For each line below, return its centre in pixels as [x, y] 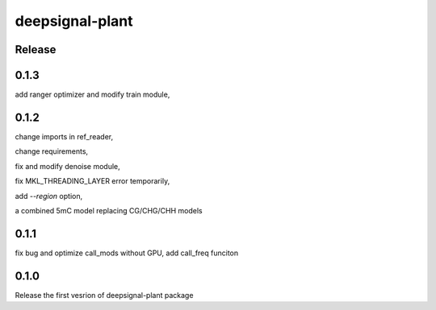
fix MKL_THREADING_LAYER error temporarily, [92, 181]
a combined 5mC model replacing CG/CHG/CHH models [109, 210]
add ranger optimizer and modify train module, [92, 95]
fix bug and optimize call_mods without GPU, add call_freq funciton [127, 253]
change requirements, [52, 151]
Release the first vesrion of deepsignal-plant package [104, 295]
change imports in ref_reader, [64, 136]
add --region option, [49, 196]
